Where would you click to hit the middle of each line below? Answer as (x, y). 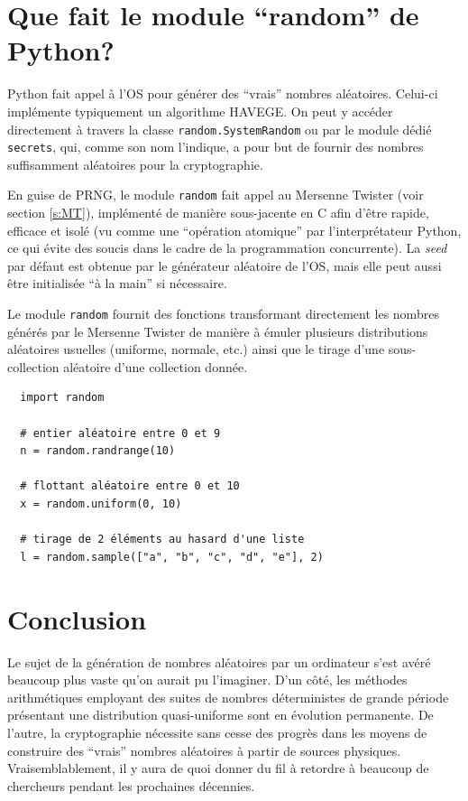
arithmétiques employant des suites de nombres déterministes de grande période (228, 697)
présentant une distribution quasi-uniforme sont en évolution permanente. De (220, 715)
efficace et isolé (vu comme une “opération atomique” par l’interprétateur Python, (234, 230)
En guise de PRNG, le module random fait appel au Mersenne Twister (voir (216, 195)
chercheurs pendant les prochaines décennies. (131, 785)
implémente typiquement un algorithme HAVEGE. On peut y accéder (200, 111)
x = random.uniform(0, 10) (101, 504)
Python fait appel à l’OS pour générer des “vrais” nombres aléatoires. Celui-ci (223, 93)
